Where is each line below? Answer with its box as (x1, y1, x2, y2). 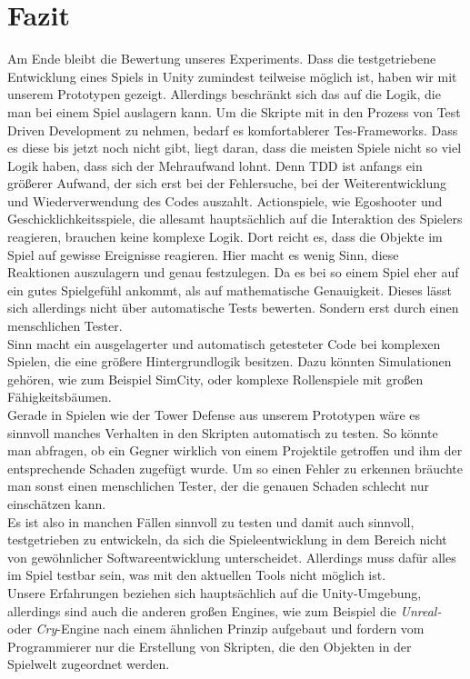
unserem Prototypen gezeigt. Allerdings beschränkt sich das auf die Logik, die (7, 85, 441, 104)
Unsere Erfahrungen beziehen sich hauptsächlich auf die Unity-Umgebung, (7, 583, 422, 602)
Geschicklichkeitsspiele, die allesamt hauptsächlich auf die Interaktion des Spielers (7, 209, 463, 228)
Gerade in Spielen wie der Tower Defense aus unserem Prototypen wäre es (7, 405, 421, 424)
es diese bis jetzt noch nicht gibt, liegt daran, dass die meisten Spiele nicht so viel (7, 138, 462, 157)
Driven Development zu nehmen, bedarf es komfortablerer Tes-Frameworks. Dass (7, 120, 458, 139)
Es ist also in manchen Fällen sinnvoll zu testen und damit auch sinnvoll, (7, 512, 415, 531)
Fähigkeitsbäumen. (7, 387, 112, 406)
